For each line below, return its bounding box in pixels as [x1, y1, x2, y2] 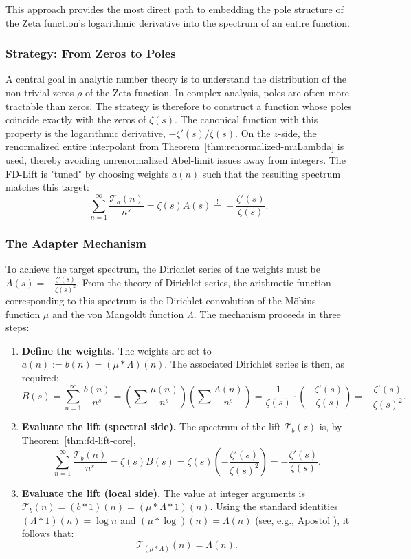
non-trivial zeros [5, 85, 74, 99]
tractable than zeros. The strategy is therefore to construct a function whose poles [5, 98, 352, 113]
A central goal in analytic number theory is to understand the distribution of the [5, 72, 346, 86]
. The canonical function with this [175, 112, 318, 127]
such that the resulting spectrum [202, 166, 341, 180]
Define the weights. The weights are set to [21, 343, 212, 357]
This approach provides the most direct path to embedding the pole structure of [5, 2, 344, 16]
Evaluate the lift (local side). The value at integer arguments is [21, 485, 305, 500]
